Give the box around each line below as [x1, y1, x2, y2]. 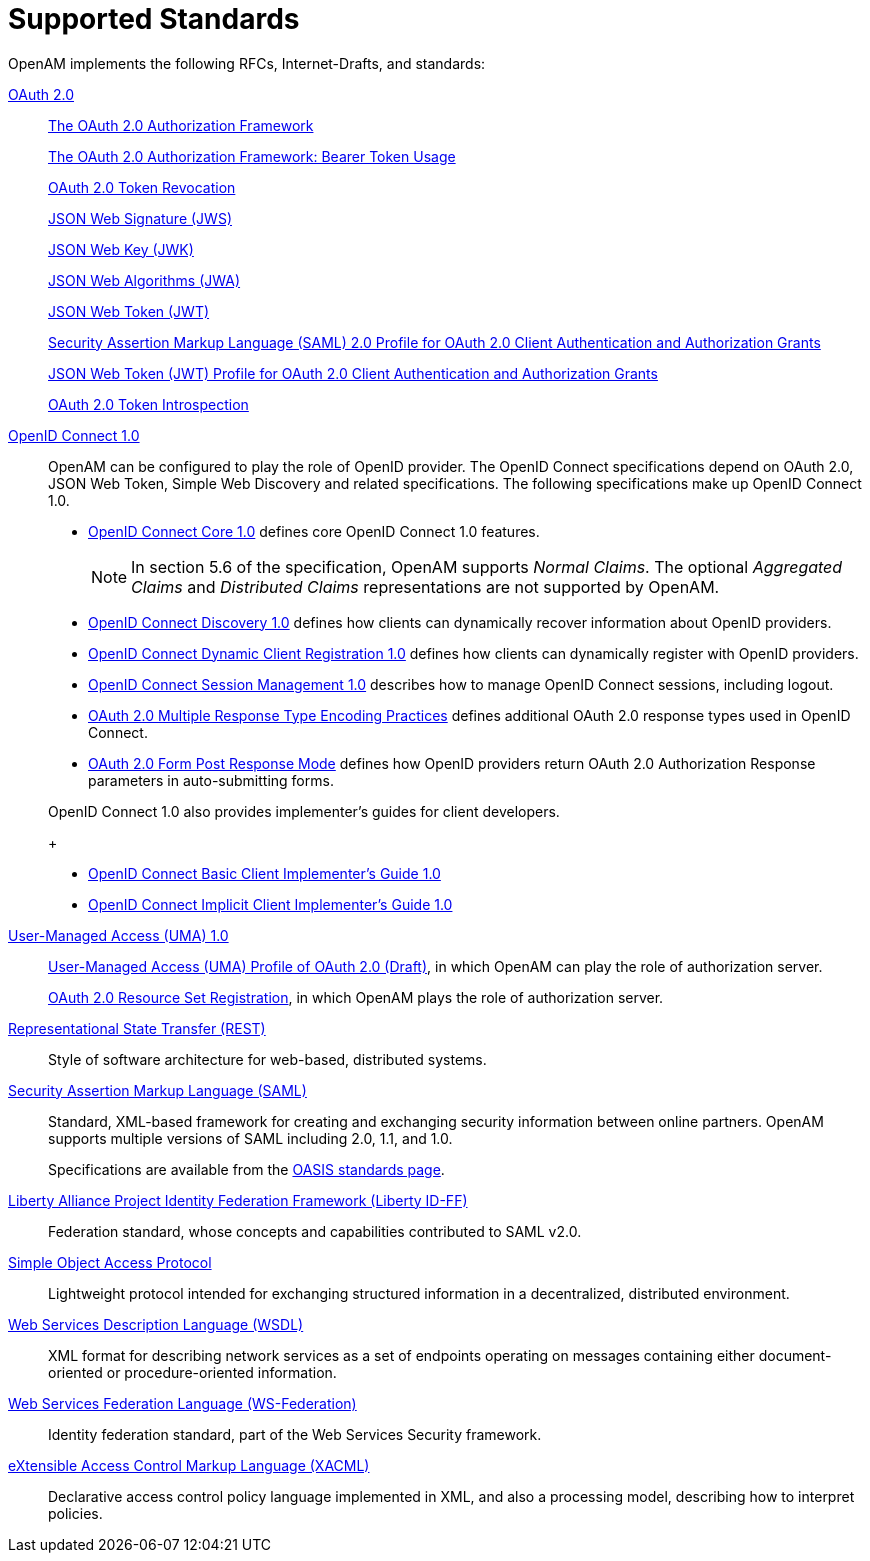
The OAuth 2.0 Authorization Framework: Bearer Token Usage [48, 147, 456, 165]
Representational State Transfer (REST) [8, 1019, 266, 1037]
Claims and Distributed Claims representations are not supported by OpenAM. [131, 576, 720, 597]
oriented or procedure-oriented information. [48, 1363, 337, 1381]
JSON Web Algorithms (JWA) [48, 271, 241, 289]
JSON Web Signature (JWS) [48, 209, 232, 227]
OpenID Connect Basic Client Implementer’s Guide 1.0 [88, 864, 441, 882]
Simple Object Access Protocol [8, 1253, 212, 1271]
